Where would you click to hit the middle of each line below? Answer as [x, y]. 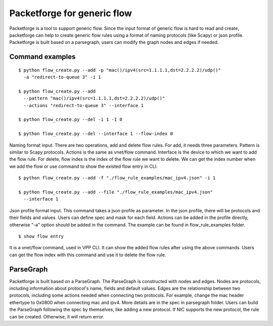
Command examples [42, 57]
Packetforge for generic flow [71, 13]
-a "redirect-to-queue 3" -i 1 [62, 77]
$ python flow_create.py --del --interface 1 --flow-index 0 [96, 134]
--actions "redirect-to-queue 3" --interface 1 [84, 105]
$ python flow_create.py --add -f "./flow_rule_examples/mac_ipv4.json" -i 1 [117, 178]
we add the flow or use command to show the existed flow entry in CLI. [83, 166]
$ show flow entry [41, 236]
